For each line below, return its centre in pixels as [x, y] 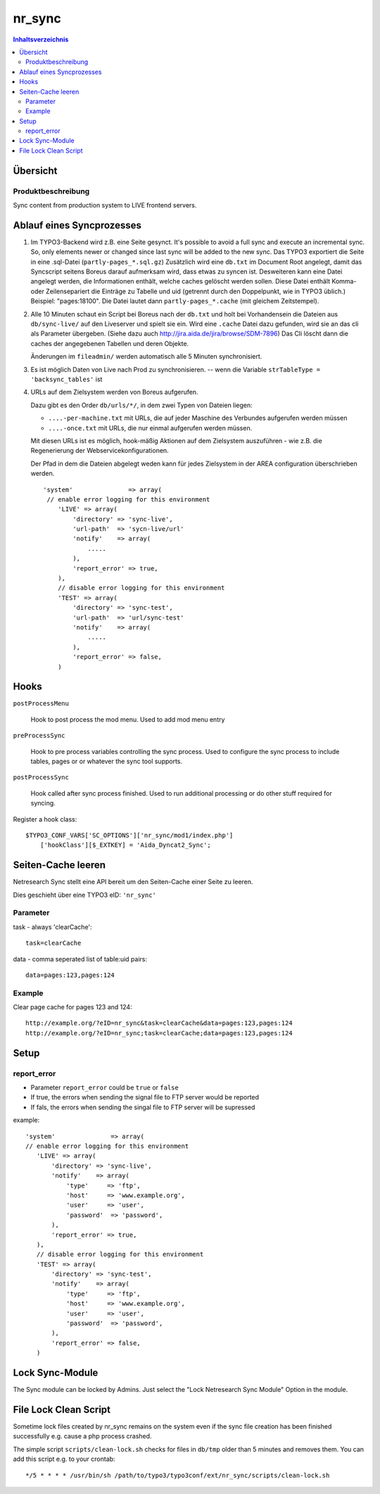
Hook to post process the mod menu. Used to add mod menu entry [128, 719]
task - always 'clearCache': [52, 927]
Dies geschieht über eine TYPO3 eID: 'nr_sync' [84, 895]
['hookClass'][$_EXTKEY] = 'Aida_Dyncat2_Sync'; [125, 845]
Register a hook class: [45, 819]
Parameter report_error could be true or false [104, 1087]
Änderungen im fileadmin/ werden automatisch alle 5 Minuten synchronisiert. [146, 357]
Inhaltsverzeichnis [41, 39]
